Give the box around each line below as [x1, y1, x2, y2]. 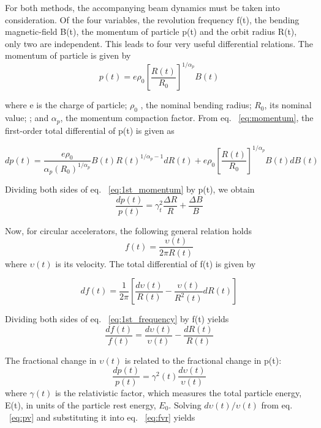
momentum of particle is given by [5, 49, 131, 62]
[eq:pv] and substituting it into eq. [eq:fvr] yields [9, 410, 195, 423]
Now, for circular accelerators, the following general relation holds [5, 224, 252, 237]
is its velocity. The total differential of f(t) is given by [55, 257, 256, 270]
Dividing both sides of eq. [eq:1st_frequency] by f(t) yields [5, 312, 229, 325]
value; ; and [5, 111, 49, 124]
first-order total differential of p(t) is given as [5, 124, 175, 136]
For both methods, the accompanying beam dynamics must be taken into [5, 1, 280, 13]
